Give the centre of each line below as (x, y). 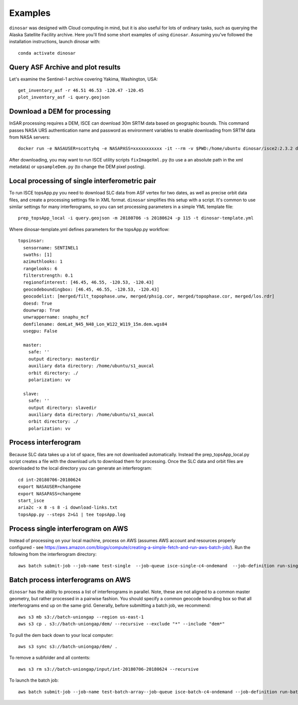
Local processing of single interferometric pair (83, 181)
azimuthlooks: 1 (43, 262)
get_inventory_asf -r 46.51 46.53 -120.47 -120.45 (81, 90)
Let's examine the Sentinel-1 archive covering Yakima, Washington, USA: (84, 79)
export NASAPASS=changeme (50, 494)
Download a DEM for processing (60, 112)
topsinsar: (31, 241)
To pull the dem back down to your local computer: (61, 635)
